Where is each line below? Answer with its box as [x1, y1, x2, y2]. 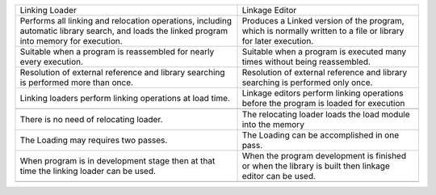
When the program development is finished [241, 150, 407, 161]
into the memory [241, 119, 304, 129]
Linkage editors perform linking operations [241, 87, 404, 99]
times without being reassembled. [241, 57, 371, 67]
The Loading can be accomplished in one [241, 129, 400, 141]
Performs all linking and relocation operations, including [19, 15, 233, 26]
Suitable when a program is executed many [241, 46, 407, 57]
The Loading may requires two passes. [19, 134, 168, 146]
